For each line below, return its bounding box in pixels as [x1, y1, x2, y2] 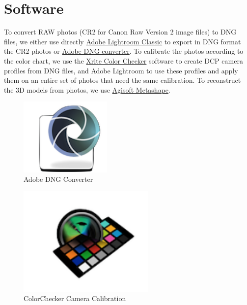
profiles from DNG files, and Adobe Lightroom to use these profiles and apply [4, 65, 238, 75]
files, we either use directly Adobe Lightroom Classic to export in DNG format [4, 36, 241, 46]
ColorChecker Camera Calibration [24, 293, 126, 304]
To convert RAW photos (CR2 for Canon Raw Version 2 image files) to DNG [4, 27, 237, 37]
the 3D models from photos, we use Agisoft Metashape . [4, 84, 170, 95]
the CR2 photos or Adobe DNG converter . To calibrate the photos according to [4, 46, 244, 56]
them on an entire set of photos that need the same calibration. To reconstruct [4, 75, 241, 85]
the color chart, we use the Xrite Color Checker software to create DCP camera [4, 55, 243, 66]
